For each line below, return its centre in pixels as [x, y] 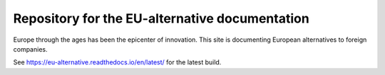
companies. [30, 49]
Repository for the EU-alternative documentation [161, 18]
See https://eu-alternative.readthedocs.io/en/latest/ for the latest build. [117, 62]
